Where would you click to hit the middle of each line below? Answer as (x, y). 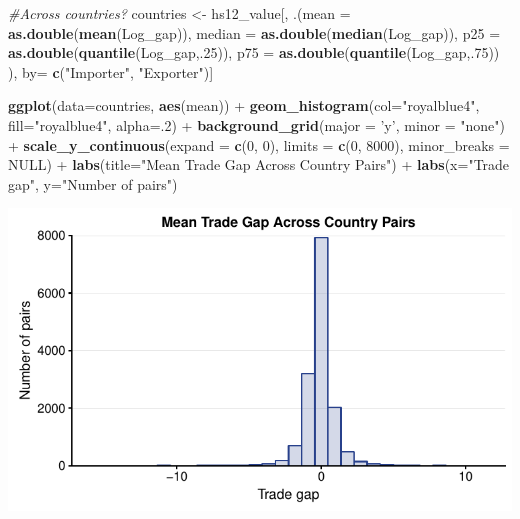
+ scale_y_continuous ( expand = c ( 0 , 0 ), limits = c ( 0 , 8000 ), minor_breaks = (259, 144)
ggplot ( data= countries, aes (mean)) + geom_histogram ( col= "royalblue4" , (244, 105)
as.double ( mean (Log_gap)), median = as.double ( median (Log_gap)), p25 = (254, 32)
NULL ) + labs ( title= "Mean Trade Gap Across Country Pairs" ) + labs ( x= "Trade (259, 164)
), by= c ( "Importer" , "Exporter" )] (111, 71)
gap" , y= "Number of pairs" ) (93, 183)
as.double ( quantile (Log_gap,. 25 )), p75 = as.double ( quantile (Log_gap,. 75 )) (254, 52)
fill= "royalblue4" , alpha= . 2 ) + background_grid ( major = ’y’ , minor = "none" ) (256, 124)
